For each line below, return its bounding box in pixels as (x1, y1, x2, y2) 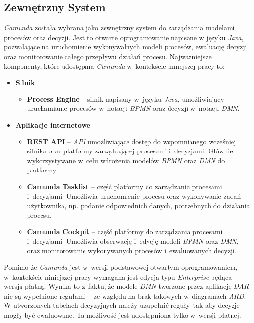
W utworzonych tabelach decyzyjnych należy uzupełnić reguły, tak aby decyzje (4, 300, 240, 310)
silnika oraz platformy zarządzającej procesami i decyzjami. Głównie (27, 146, 233, 156)
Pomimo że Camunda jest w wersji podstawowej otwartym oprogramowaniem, (4, 262, 238, 272)
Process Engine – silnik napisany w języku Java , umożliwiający (27, 93, 224, 104)
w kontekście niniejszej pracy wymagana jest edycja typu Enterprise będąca (4, 271, 232, 281)
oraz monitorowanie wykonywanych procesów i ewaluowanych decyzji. (27, 245, 236, 256)
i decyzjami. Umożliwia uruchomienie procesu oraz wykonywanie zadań (27, 191, 241, 201)
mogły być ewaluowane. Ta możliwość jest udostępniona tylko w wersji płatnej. (4, 310, 241, 320)
